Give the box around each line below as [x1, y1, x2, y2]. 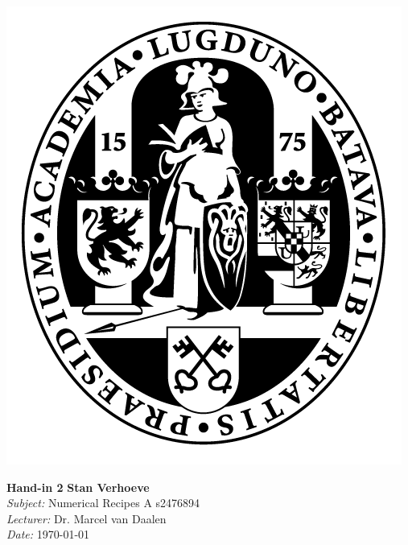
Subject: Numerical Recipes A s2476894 [6, 494, 200, 511]
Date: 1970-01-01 [6, 526, 90, 543]
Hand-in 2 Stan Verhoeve [6, 478, 150, 495]
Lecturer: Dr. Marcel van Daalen [6, 510, 167, 526]
